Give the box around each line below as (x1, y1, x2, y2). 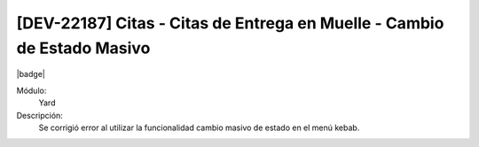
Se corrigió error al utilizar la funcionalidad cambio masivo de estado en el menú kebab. (38, 122, 360, 133)
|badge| (16, 69, 46, 80)
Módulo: (16, 85, 47, 96)
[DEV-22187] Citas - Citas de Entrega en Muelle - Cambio (16, 13, 444, 33)
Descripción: (16, 110, 64, 120)
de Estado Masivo (16, 38, 151, 58)
